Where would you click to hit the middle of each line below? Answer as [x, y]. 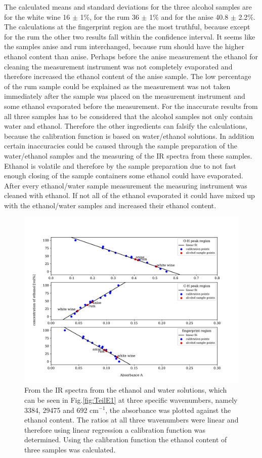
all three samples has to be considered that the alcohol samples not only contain [128, 116]
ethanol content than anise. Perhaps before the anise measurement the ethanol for [131, 56]
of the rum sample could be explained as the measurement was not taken [117, 86]
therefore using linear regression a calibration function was [115, 429]
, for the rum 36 [114, 16]
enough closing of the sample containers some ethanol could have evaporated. [124, 176]
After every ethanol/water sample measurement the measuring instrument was [126, 185]
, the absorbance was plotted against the [168, 410]
